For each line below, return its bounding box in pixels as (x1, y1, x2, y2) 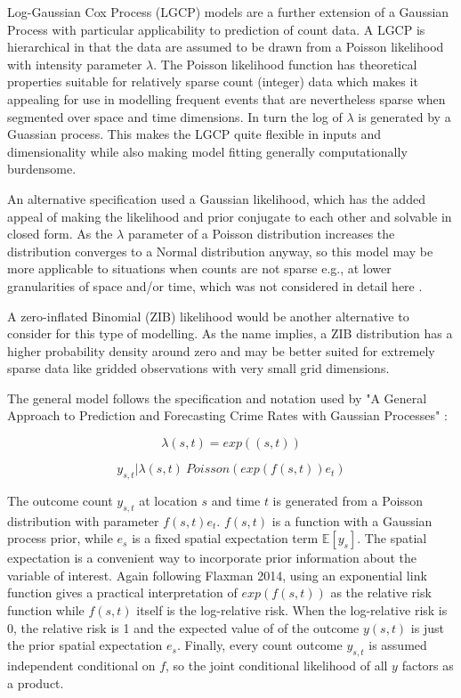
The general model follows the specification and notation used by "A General (7, 388, 427, 407)
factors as (401, 656, 454, 675)
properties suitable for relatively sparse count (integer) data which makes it (7, 72, 418, 91)
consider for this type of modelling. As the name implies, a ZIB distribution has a (7, 324, 453, 343)
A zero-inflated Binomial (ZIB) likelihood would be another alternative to (7, 306, 409, 325)
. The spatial (357, 529, 427, 548)
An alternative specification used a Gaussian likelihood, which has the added (7, 189, 425, 207)
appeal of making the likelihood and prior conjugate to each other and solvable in (7, 207, 452, 225)
